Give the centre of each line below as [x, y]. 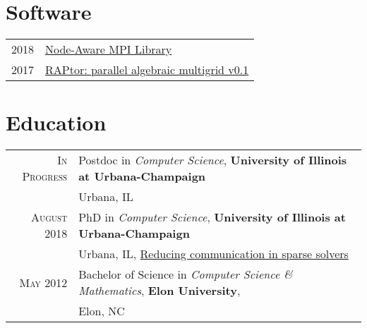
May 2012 [43, 282]
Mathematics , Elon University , [160, 291]
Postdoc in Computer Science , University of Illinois [213, 160]
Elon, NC [102, 311]
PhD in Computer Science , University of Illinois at [212, 217]
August [49, 217]
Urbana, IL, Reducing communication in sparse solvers [213, 254]
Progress [45, 176]
